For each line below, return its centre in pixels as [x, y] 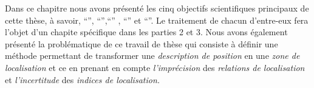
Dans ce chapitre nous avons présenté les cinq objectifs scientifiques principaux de [157, 8]
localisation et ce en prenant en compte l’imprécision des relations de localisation [155, 67]
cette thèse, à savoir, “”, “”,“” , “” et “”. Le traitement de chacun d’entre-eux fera [157, 20]
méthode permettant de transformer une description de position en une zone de [152, 56]
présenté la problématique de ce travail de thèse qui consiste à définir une [142, 43]
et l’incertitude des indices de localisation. [83, 79]
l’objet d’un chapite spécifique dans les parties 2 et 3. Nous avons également [146, 32]
